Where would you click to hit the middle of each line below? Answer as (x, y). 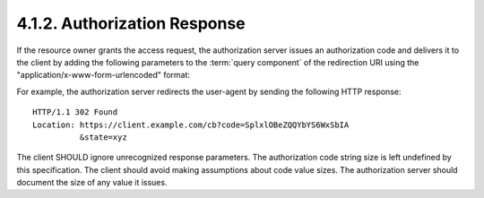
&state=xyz (103, 137)
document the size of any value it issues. (92, 183)
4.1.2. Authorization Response (131, 23)
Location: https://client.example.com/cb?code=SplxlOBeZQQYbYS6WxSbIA (191, 125)
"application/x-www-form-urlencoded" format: (104, 75)
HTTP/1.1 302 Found (75, 112)
